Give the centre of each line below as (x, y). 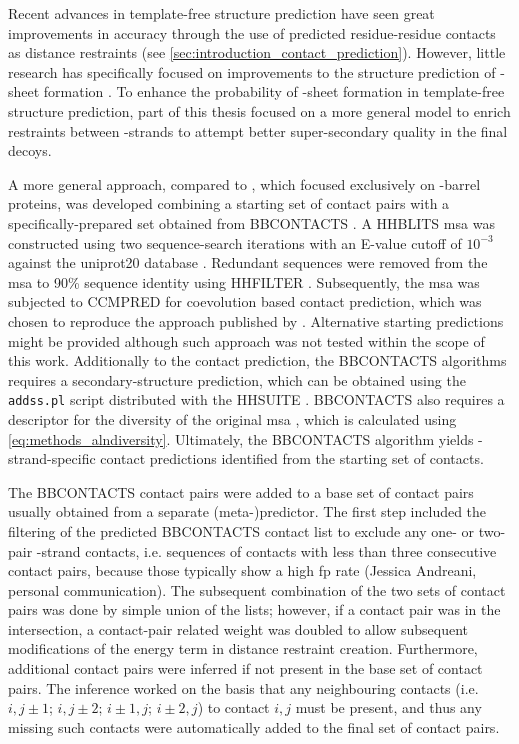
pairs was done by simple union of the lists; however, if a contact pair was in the (254, 609)
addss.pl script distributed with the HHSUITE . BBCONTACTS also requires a (256, 399)
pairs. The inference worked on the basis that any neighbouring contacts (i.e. (243, 687)
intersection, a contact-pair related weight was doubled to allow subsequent (238, 628)
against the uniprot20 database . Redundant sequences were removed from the (248, 262)
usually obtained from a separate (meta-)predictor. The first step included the (247, 511)
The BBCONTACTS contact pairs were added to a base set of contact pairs (241, 491)
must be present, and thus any (388, 707)
